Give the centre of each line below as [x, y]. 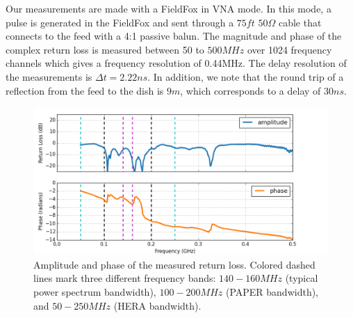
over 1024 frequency [289, 49]
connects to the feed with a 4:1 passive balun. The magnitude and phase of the [174, 36]
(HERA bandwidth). [157, 305]
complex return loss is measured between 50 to [105, 49]
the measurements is [49, 76]
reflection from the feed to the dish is [85, 90]
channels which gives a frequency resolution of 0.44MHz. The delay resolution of [176, 63]
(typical [302, 278]
